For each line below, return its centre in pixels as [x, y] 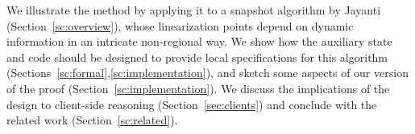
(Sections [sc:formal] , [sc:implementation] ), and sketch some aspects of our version [207, 73]
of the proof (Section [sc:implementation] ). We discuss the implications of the [198, 88]
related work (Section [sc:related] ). [92, 120]
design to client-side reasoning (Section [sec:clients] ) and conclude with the [192, 104]
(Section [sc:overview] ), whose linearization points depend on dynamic [180, 25]
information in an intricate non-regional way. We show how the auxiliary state [199, 41]
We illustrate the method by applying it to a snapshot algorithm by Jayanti [194, 10]
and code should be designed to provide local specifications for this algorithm [197, 57]
